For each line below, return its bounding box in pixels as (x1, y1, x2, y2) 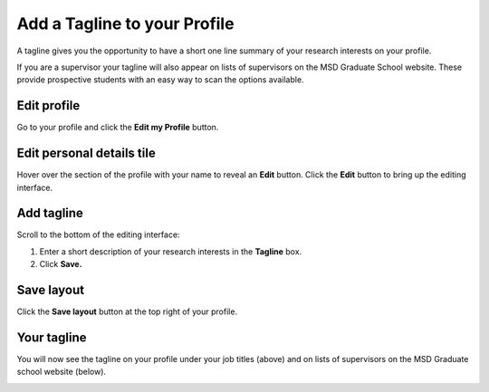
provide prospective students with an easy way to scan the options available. (16, 74, 304, 85)
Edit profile (16, 98, 81, 113)
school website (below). (16, 367, 107, 378)
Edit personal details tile (16, 146, 156, 161)
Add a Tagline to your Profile (16, 14, 235, 33)
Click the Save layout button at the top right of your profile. (16, 306, 238, 317)
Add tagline (16, 206, 83, 221)
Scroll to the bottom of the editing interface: (16, 229, 180, 240)
